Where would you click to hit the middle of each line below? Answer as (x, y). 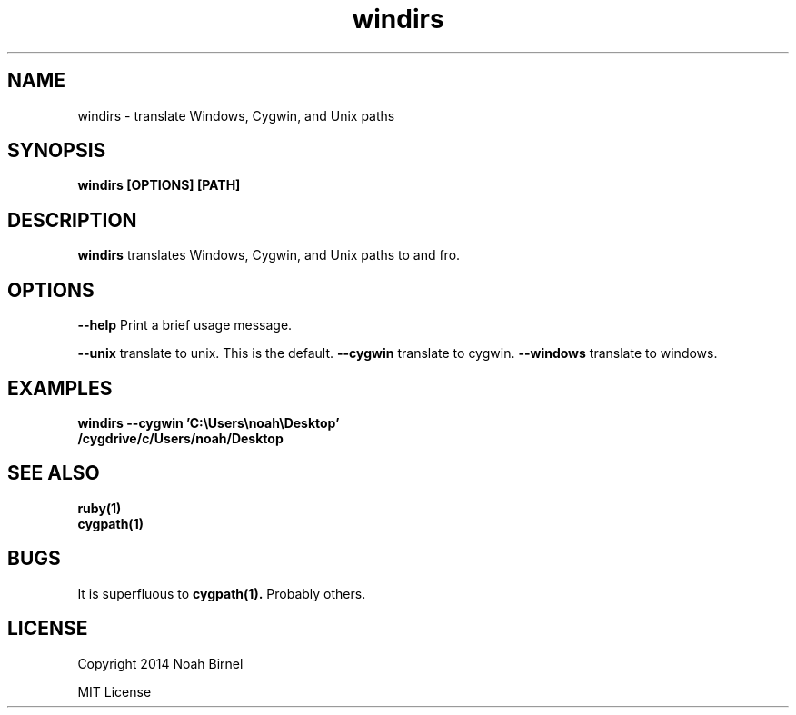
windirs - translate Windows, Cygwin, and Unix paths (236, 115)
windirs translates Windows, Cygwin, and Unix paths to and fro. (269, 255)
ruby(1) (99, 508)
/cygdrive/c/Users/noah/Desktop (180, 438)
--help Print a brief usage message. (185, 325)
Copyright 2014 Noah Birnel (160, 663)
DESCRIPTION (72, 220)
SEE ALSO (54, 473)
